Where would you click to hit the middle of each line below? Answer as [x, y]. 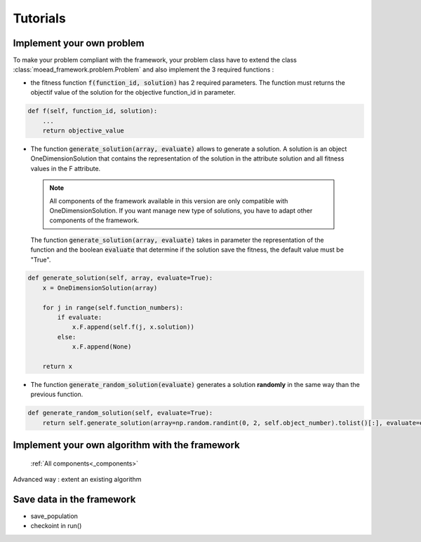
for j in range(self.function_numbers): [113, 307]
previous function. [57, 394]
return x [58, 366]
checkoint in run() [56, 526]
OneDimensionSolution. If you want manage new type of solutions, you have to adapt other [181, 210]
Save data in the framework [74, 499]
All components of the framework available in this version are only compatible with [169, 201]
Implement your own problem [79, 43]
